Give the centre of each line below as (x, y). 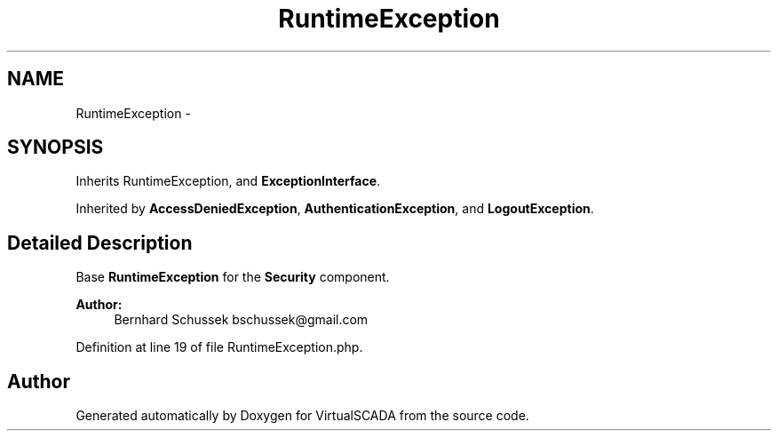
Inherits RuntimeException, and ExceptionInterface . (228, 181)
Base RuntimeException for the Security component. (233, 277)
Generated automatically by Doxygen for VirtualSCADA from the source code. (302, 416)
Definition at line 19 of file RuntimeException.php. (219, 347)
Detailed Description (100, 243)
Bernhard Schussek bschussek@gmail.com (241, 320)
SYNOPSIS (56, 147)
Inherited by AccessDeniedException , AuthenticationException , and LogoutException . (335, 209)
